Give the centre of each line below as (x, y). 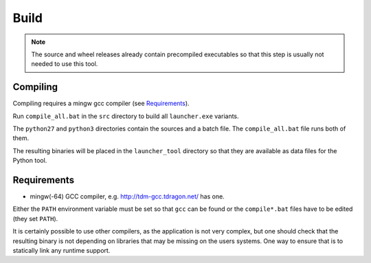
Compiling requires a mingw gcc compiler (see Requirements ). (101, 104)
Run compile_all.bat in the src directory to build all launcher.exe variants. (126, 116)
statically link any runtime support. (61, 251)
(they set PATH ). (35, 218)
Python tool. (30, 161)
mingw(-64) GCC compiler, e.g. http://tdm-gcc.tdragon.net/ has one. (127, 196)
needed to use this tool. (65, 64)
